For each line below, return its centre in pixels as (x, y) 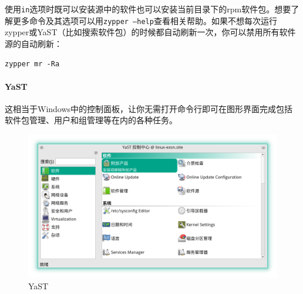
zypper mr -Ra (32, 64)
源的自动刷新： (33, 43)
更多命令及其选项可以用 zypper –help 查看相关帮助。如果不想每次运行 (145, 20)
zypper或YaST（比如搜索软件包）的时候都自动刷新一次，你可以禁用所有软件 (150, 32)
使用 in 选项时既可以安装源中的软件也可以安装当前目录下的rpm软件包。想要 (148, 9)
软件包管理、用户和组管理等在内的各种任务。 (91, 120)
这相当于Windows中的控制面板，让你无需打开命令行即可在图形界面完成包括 (149, 108)
